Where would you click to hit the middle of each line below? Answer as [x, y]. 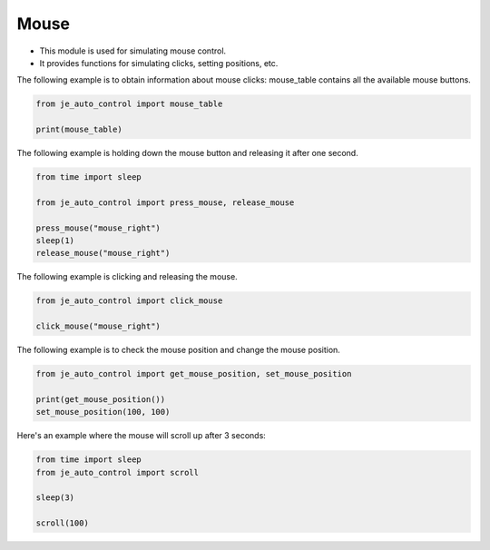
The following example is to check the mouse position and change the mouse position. [178, 350]
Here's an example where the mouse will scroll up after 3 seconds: [142, 436]
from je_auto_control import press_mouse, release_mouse [165, 202]
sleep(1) [55, 241]
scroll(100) [63, 523]
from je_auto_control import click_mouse [129, 301]
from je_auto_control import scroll [118, 472]
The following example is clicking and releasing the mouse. [127, 277]
